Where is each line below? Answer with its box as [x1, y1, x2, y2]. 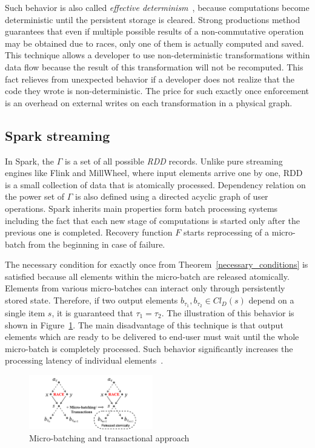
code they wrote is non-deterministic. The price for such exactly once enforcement [5, 84, 310, 97]
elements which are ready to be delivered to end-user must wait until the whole [5, 330, 299, 343]
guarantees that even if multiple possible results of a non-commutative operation [5, 25, 304, 38]
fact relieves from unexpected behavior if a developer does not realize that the [5, 72, 294, 85]
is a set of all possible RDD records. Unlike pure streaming [64, 154, 283, 167]
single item [5, 306, 45, 319]
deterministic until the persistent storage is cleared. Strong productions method [5, 13, 300, 25]
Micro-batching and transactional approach [29, 431, 190, 444]
